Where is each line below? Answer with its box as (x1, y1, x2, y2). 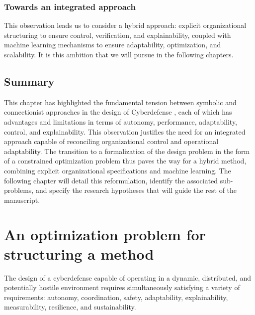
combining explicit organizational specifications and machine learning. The (4, 165, 231, 175)
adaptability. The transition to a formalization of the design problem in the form (4, 146, 250, 156)
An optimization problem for (4, 224, 206, 244)
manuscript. (4, 194, 40, 205)
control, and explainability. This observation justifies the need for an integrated (4, 126, 246, 137)
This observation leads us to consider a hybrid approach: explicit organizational (4, 20, 247, 30)
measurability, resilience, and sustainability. (4, 302, 136, 312)
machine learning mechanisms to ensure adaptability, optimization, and (4, 39, 221, 50)
